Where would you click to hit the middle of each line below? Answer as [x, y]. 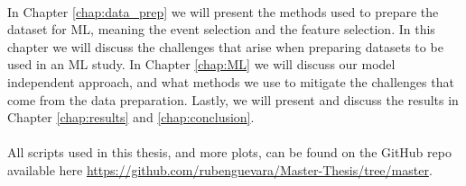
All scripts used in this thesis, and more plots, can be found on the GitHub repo [229, 152]
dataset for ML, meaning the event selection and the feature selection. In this [221, 29]
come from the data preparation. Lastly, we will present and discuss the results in [233, 99]
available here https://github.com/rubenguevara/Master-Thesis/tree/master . [220, 169]
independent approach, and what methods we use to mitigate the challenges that [231, 81]
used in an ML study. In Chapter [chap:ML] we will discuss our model [201, 64]
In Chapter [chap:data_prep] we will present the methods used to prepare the [223, 11]
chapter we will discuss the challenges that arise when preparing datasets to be [225, 46]
